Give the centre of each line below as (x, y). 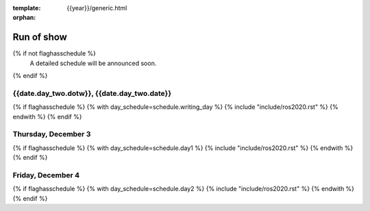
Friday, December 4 (46, 175)
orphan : (24, 18)
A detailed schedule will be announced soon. (93, 63)
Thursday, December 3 (52, 134)
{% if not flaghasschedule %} (54, 53)
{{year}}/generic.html (97, 8)
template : (27, 8)
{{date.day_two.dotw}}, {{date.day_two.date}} (92, 93)
